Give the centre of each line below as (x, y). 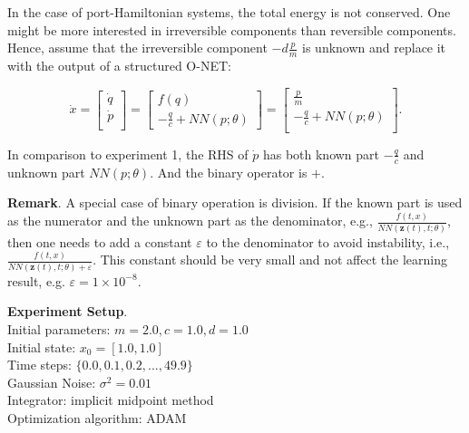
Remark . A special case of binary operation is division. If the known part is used (235, 202)
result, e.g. (36, 280)
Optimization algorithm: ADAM (97, 418)
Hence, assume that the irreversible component (137, 48)
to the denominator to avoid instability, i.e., (328, 241)
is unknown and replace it (374, 48)
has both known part (321, 154)
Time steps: (39, 365)
